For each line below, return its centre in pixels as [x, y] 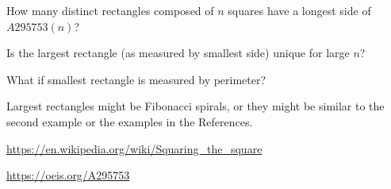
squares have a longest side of [299, 10]
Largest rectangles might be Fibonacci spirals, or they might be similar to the [195, 106]
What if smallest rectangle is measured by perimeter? [136, 79]
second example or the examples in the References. [130, 121]
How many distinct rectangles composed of [110, 10]
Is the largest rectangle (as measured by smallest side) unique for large [178, 53]
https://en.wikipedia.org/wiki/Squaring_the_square [134, 148]
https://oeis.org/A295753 [68, 175]
